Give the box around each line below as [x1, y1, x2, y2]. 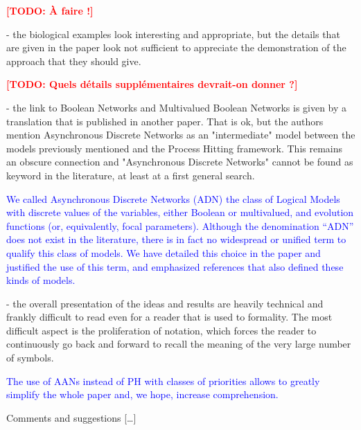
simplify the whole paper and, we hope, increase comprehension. [6, 387, 279, 402]
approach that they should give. [6, 53, 141, 68]
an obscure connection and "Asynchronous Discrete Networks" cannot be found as [6, 154, 353, 169]
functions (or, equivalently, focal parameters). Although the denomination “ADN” [6, 218, 354, 233]
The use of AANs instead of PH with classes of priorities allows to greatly [6, 373, 320, 388]
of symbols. [6, 350, 54, 365]
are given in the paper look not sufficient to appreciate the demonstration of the [6, 40, 346, 55]
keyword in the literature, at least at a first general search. [6, 168, 255, 182]
